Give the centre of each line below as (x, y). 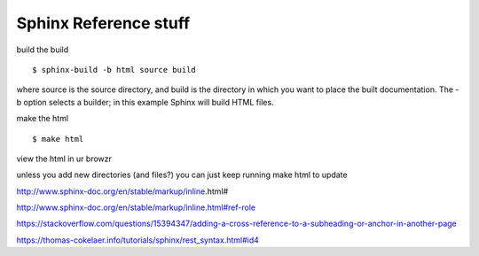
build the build (43, 50)
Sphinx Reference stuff (103, 23)
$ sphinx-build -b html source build (114, 70)
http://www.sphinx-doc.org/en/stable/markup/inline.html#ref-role (136, 207)
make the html (43, 119)
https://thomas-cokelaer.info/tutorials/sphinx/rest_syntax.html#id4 (137, 240)
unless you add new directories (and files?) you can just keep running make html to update (182, 175)
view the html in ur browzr (64, 159)
